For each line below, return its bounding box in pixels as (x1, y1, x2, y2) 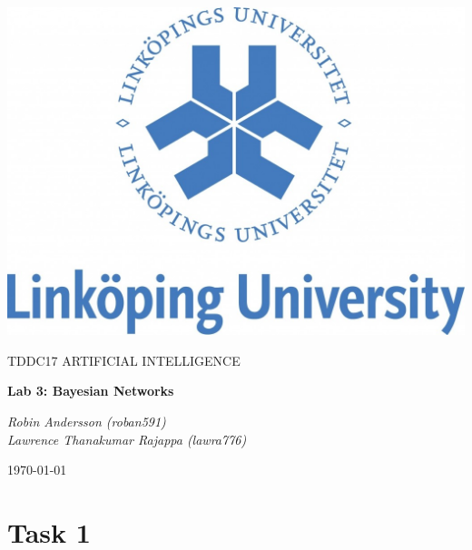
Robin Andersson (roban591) (7, 412, 166, 431)
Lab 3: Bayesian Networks (7, 381, 174, 400)
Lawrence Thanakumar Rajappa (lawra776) (7, 429, 247, 448)
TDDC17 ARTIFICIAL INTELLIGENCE (7, 350, 241, 369)
